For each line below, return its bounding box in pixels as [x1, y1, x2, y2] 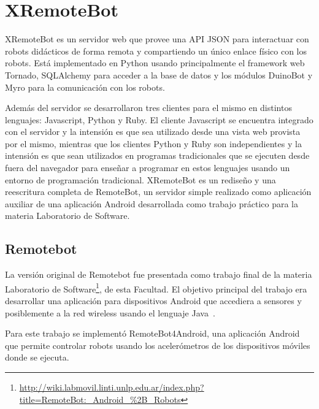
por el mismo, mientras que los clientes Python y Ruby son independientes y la [5, 137, 302, 150]
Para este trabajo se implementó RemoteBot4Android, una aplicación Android [5, 327, 300, 340]
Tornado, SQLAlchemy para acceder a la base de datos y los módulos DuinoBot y [5, 68, 313, 81]
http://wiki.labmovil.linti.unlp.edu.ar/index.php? [19, 381, 204, 394]
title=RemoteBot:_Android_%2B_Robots [19, 392, 181, 405]
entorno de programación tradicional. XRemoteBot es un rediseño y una [5, 173, 276, 186]
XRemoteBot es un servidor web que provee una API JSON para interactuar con [5, 32, 309, 45]
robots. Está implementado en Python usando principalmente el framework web [5, 56, 305, 69]
